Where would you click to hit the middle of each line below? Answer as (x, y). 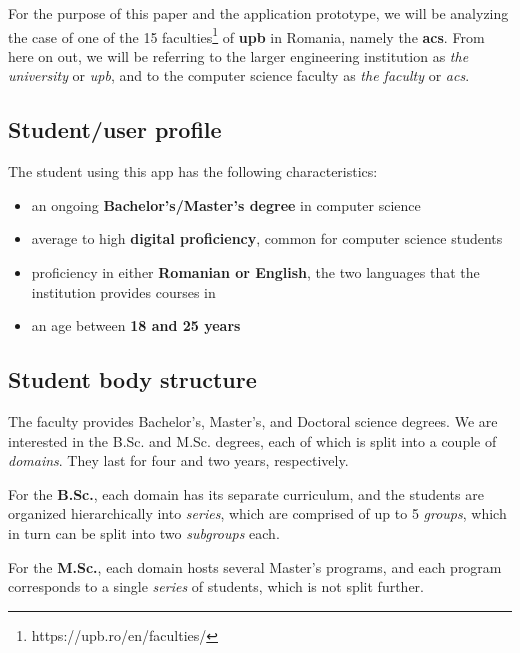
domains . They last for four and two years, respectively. (178, 460)
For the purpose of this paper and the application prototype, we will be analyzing (258, 13)
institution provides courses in (123, 291)
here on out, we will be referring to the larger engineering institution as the (238, 55)
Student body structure (132, 379)
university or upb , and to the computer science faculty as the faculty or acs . (239, 75)
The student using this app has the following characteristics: (193, 171)
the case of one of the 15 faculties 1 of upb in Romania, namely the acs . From (246, 35)
